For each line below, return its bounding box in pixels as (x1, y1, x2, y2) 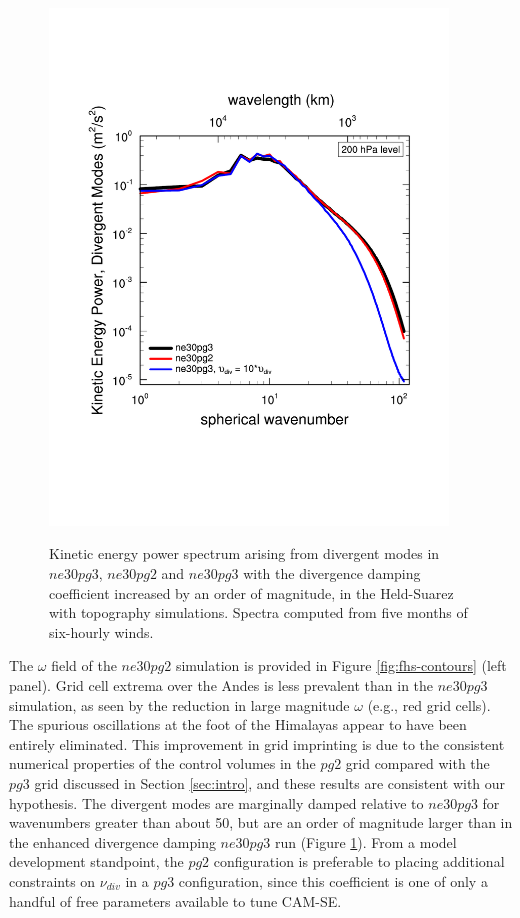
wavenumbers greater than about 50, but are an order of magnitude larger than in (9, 812, 513, 833)
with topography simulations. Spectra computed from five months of (49, 602, 468, 623)
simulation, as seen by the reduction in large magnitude (9, 694, 350, 715)
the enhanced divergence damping (9, 831, 216, 852)
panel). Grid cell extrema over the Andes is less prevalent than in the (9, 674, 434, 695)
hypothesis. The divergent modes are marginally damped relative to (9, 792, 424, 813)
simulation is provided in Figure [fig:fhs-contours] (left (175, 655, 507, 676)
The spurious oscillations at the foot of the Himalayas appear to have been (9, 714, 467, 735)
